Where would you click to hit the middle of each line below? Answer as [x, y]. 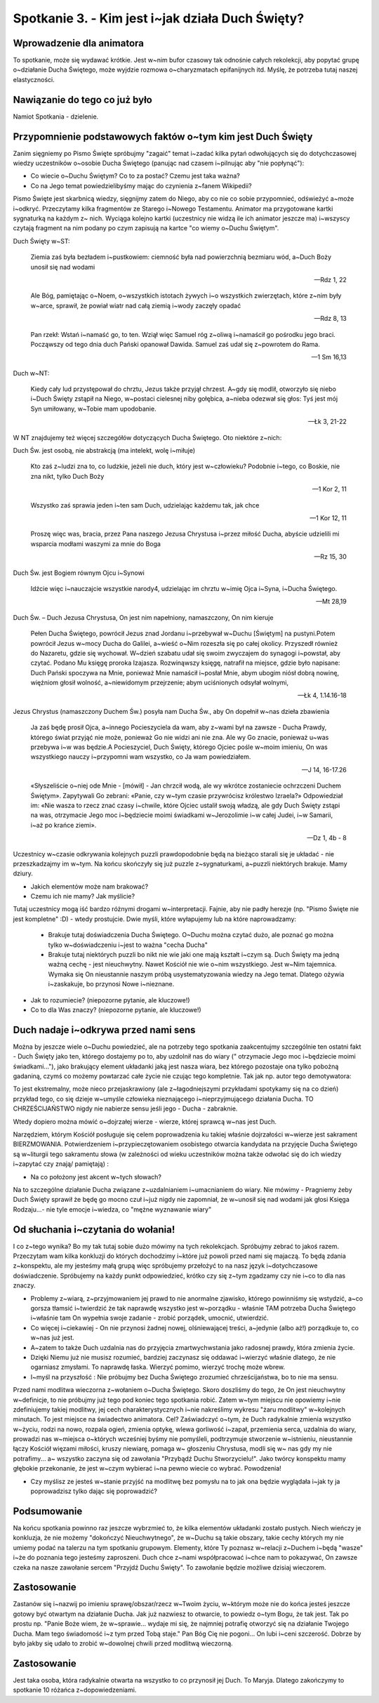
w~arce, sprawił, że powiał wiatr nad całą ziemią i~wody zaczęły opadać [136, 305]
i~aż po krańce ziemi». [64, 825]
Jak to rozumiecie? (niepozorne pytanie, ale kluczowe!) [110, 1000]
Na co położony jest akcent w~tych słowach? [96, 1177]
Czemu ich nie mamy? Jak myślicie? [83, 896]
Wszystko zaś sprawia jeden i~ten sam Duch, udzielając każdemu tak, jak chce [145, 505]
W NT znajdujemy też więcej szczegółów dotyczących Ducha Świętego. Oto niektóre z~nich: [147, 437]
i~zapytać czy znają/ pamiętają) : [61, 1164]
